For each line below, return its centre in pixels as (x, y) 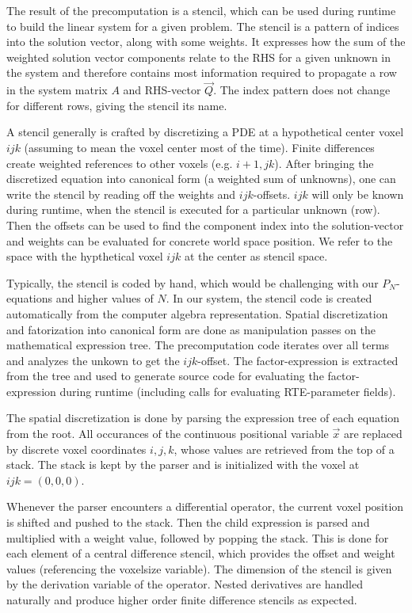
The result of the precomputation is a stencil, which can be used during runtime (201, 10)
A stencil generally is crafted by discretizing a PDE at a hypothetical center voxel (205, 132)
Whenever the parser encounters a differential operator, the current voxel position (205, 506)
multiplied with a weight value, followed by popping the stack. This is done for (198, 537)
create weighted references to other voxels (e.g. (120, 163)
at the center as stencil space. (256, 256)
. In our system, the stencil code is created (269, 298)
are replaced (373, 434)
